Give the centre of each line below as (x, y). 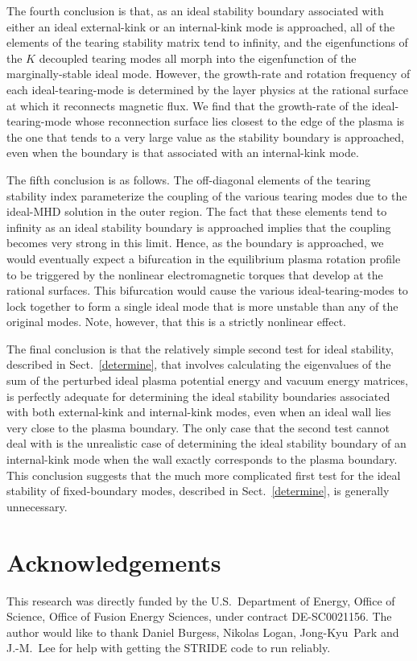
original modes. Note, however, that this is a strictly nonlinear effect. (177, 322)
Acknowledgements (114, 562)
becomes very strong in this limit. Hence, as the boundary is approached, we (195, 243)
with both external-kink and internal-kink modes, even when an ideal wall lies (199, 412)
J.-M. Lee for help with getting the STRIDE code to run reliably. (169, 648)
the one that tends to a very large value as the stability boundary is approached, (205, 136)
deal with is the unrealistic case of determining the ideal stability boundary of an (206, 443)
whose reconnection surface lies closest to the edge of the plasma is (240, 121)
